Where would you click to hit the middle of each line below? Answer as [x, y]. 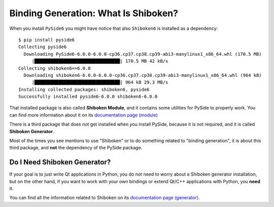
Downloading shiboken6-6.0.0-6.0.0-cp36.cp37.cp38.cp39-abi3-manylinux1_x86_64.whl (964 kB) [143, 75]
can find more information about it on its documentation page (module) [84, 115]
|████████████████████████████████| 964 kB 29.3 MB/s [100, 82]
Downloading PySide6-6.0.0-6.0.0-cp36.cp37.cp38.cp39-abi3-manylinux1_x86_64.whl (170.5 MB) [143, 54]
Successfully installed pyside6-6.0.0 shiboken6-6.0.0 [88, 97]
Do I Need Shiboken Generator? [60, 162]
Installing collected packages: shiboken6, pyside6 [84, 89]
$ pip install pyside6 [47, 40]
